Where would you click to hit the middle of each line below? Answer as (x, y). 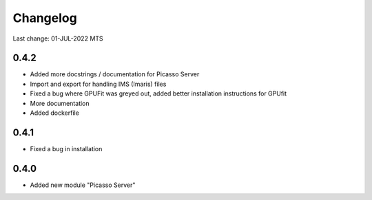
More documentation (60, 103)
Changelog (45, 18)
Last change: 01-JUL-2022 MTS (58, 38)
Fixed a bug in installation (66, 148)
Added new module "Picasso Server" (83, 185)
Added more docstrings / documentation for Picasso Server (115, 74)
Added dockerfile (54, 113)
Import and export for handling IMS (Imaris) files (98, 84)
